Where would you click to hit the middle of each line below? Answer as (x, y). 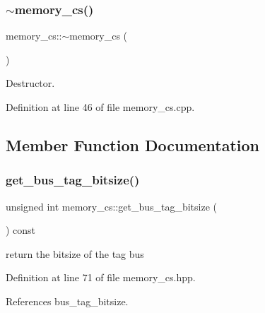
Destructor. (30, 83)
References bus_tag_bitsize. (67, 301)
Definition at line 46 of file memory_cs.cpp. (100, 107)
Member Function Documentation (133, 144)
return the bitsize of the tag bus (75, 253)
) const (21, 230)
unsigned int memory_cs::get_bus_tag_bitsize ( (112, 206)
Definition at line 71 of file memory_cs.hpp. (101, 277)
